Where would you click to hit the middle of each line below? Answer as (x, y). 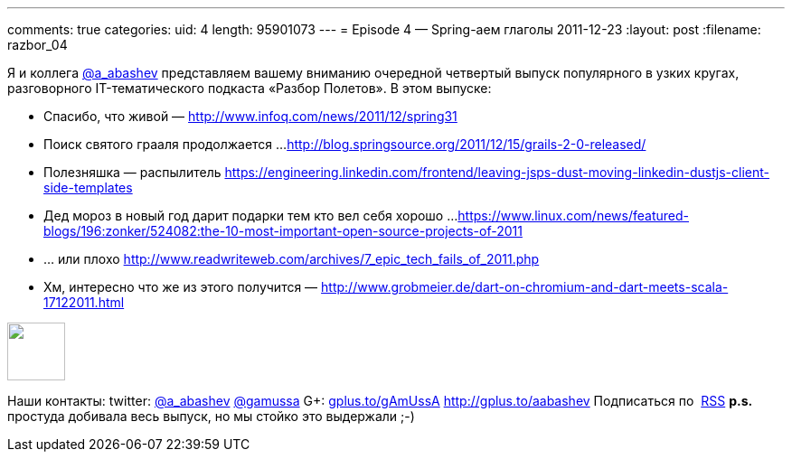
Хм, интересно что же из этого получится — (181, 287)
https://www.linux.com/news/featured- (573, 215)
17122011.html (84, 302)
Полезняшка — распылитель (132, 172)
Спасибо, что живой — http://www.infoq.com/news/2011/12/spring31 (250, 116)
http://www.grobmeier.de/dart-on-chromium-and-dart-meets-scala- (525, 287)
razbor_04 (38, 45)
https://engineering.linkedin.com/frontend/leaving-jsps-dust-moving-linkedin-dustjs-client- (497, 172)
